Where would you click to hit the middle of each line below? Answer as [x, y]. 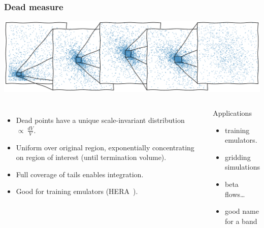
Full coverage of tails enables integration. [80, 174]
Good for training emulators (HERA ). [77, 191]
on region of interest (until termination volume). [91, 157]
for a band [241, 221]
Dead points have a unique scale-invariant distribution [100, 120]
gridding [238, 157]
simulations [243, 167]
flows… [235, 194]
